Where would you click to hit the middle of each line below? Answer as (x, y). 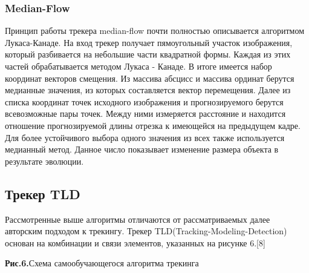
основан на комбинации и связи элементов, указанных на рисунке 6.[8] (135, 242)
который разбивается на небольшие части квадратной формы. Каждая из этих (148, 54)
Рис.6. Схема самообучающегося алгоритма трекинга (102, 263)
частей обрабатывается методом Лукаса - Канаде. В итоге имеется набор (138, 66)
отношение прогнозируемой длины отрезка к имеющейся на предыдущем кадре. (153, 125)
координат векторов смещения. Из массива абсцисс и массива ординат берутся (150, 78)
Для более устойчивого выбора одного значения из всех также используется (145, 137)
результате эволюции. (44, 161)
